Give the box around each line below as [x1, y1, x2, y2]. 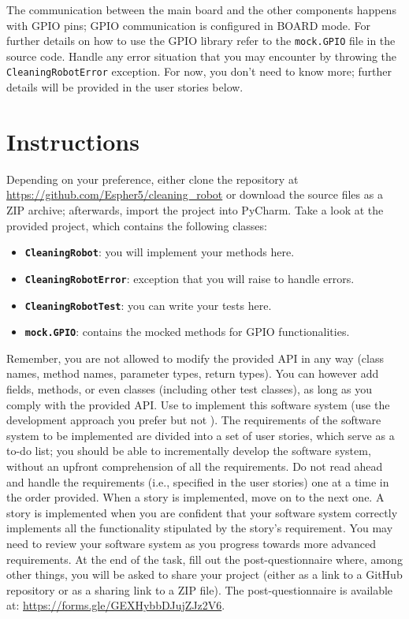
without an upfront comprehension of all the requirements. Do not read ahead [6, 457, 383, 474]
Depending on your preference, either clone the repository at [6, 170, 299, 187]
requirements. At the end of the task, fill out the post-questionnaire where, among [6, 550, 403, 567]
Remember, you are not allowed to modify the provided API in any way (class [6, 349, 384, 366]
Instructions [6, 125, 139, 157]
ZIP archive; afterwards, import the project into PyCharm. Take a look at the [6, 202, 384, 218]
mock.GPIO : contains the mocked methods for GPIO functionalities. [24, 323, 350, 340]
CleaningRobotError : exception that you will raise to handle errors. [24, 270, 355, 286]
